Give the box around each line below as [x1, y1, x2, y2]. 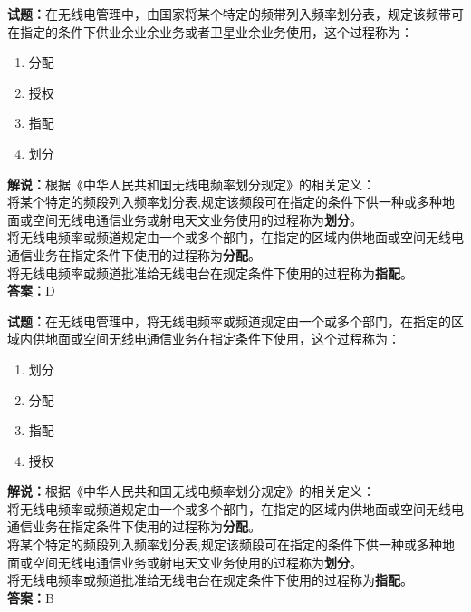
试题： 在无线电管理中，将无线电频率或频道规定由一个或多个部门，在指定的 [7, 311, 451, 330]
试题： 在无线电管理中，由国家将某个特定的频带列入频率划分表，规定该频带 [7, 5, 451, 23]
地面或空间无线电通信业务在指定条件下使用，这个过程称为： [44, 329, 400, 348]
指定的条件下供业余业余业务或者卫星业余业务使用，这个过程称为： [19, 22, 413, 41]
